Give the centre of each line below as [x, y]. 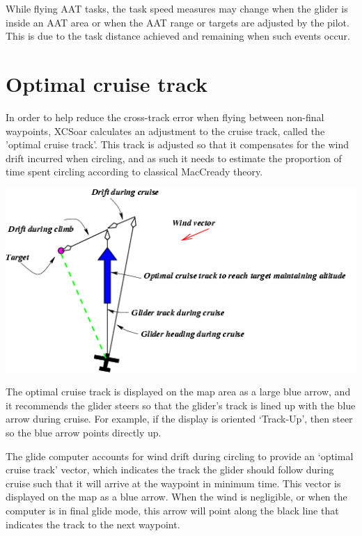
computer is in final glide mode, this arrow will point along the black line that [172, 511]
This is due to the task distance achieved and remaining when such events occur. [178, 36]
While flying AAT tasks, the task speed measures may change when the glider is [177, 8]
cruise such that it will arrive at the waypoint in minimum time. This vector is [173, 483]
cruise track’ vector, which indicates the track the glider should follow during [170, 470]
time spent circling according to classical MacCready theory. [134, 172]
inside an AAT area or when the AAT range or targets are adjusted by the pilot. [178, 22]
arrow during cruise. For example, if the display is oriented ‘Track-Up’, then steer [179, 419]
